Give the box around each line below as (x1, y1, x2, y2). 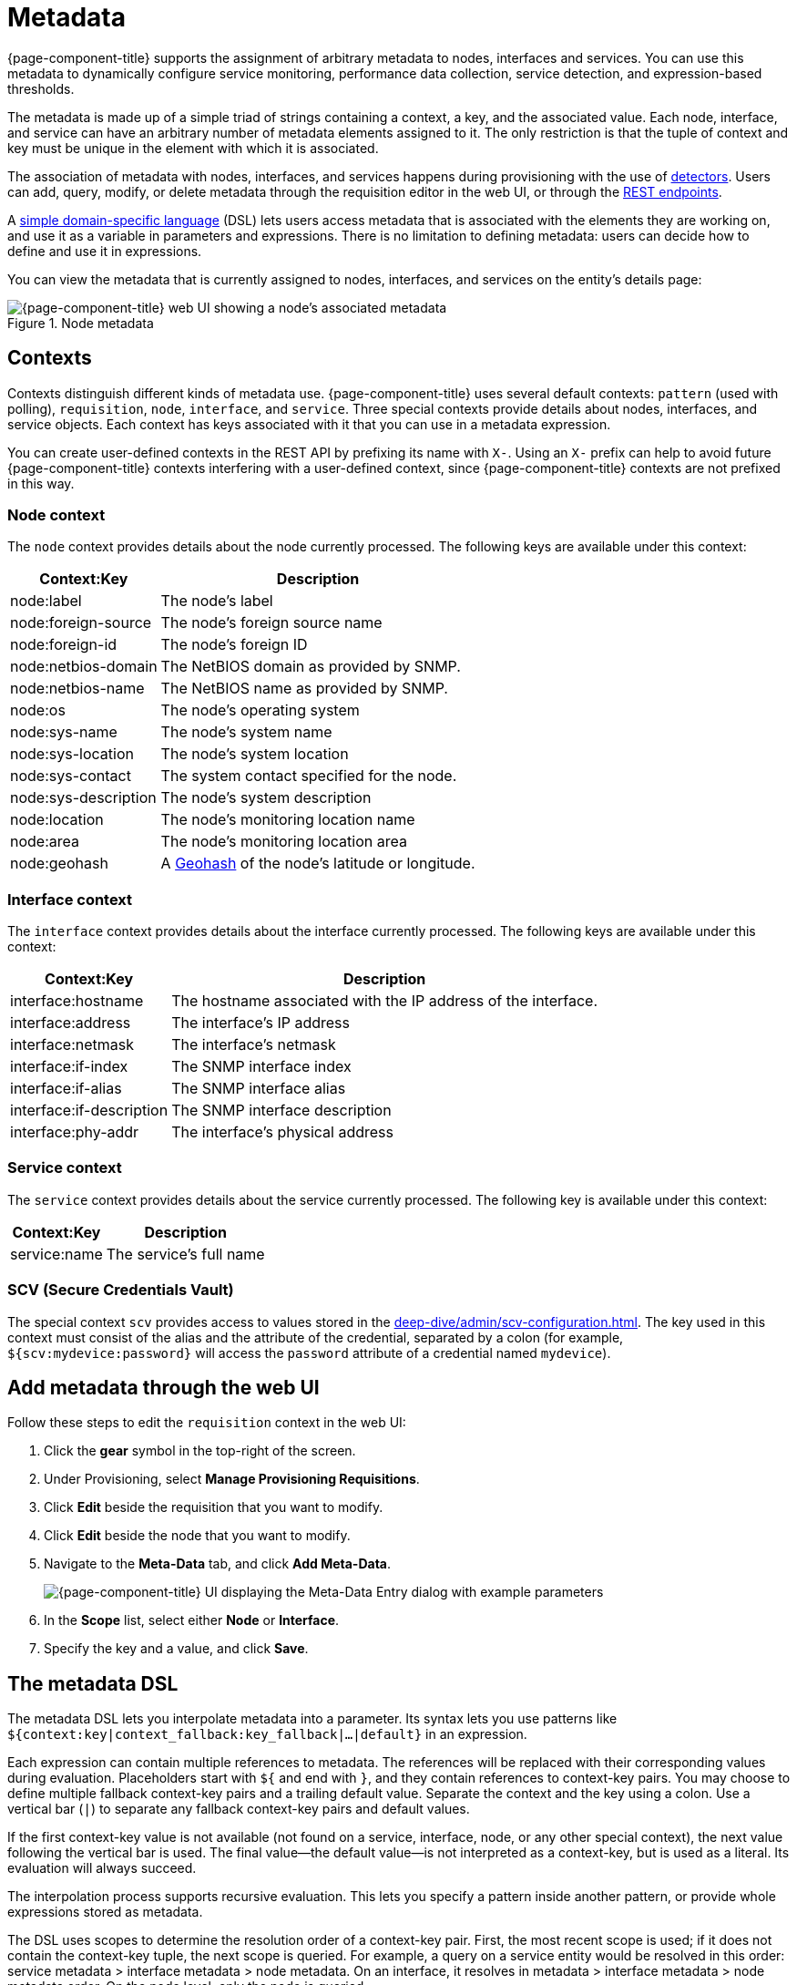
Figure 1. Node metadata (7, 314, 154, 331)
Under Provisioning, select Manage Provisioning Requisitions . (44, 1471, 420, 1487)
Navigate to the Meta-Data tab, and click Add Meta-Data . (44, 1556, 392, 1572)
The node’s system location (160, 745, 349, 764)
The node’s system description (160, 788, 372, 807)
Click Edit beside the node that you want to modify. (44, 1527, 351, 1544)
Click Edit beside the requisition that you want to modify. (44, 1499, 383, 1516)
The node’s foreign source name (160, 613, 383, 633)
